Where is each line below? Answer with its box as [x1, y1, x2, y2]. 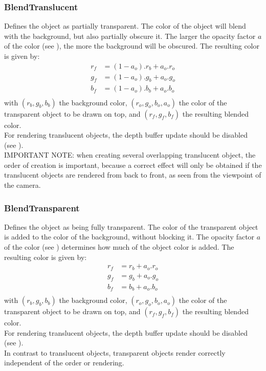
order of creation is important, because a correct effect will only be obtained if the [4, 159, 262, 170]
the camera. [4, 180, 41, 190]
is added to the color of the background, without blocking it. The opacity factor [4, 231, 255, 242]
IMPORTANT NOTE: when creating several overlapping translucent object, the [4, 149, 256, 160]
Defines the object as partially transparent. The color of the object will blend [4, 20, 246, 31]
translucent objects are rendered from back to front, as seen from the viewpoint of [4, 169, 261, 180]
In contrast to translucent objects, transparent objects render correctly [4, 347, 226, 358]
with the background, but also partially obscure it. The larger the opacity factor [4, 30, 256, 41]
